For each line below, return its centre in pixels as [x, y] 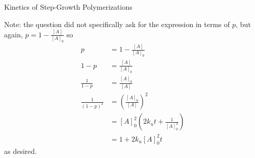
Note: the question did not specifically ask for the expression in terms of [117, 24]
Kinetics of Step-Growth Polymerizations [68, 7]
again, [14, 34]
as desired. [20, 151]
